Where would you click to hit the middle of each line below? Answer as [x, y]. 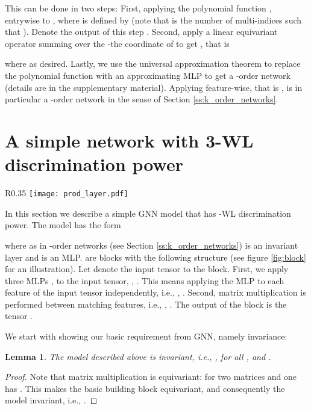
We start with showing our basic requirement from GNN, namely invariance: [146, 336]
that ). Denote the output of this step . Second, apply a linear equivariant [141, 32]
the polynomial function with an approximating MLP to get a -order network [148, 75]
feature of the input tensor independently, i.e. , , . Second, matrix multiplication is [155, 292]
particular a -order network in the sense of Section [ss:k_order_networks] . [142, 99]
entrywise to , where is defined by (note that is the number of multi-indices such [153, 20]
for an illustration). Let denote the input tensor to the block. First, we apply [147, 269]
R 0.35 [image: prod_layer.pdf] [67, 193]
